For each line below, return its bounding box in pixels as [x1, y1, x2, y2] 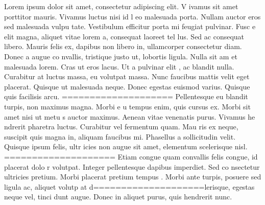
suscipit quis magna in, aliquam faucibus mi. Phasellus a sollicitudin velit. [4, 131, 236, 142]
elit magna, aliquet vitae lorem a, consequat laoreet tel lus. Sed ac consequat [4, 31, 245, 41]
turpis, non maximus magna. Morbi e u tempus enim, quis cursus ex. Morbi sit [4, 101, 251, 111]
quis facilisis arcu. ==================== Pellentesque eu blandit [4, 91, 248, 102]
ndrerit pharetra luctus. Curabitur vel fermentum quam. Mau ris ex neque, [4, 121, 238, 132]
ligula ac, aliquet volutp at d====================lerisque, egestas [4, 181, 255, 192]
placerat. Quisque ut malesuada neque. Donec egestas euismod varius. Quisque [4, 81, 250, 92]
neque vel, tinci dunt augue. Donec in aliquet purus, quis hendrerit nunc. [4, 191, 232, 202]
